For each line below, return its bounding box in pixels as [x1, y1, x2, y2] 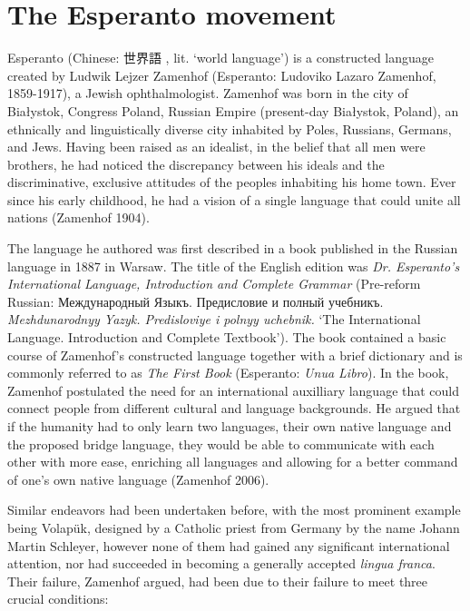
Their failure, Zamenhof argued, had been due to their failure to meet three [7, 571, 428, 590]
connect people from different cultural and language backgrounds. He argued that [7, 399, 461, 418]
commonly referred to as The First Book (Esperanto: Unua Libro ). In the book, [7, 363, 449, 382]
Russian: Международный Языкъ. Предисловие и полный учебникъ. [7, 291, 384, 310]
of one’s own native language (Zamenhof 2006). [7, 469, 269, 488]
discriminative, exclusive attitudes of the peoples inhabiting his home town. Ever [7, 172, 456, 192]
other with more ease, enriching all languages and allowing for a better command [7, 452, 458, 471]
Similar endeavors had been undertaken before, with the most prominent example [7, 500, 461, 519]
